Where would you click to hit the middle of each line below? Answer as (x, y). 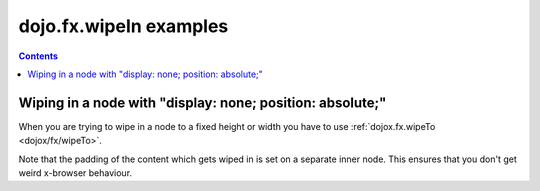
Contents (38, 56)
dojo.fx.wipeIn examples (123, 26)
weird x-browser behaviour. (75, 173)
